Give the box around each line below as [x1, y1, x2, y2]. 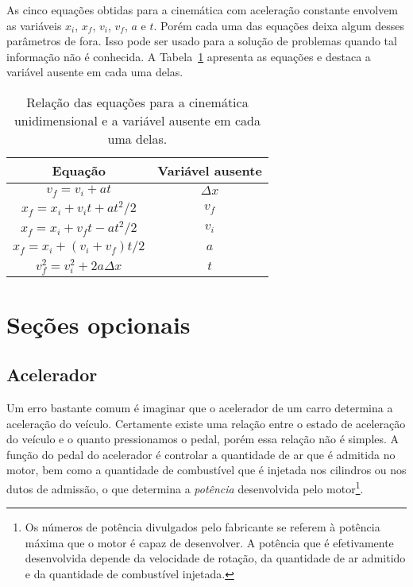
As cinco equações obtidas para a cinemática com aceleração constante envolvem [6, 2, 399, 17]
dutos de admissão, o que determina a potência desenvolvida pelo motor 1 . [6, 478, 364, 496]
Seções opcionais [6, 307, 191, 340]
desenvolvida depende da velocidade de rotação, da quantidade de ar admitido [25, 550, 406, 566]
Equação [52, 160, 106, 180]
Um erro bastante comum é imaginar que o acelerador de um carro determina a [6, 400, 393, 416]
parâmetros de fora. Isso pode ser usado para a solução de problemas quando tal [6, 33, 397, 49]
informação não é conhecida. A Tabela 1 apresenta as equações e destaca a [6, 48, 371, 64]
